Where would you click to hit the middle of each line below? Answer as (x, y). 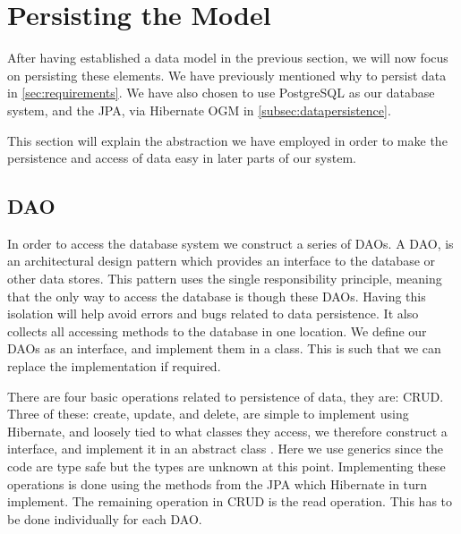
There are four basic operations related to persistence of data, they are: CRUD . (226, 396)
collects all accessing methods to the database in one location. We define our (217, 331)
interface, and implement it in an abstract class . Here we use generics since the (226, 449)
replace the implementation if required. (114, 366)
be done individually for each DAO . (105, 518)
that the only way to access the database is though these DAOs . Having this (217, 296)
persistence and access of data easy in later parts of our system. (182, 158)
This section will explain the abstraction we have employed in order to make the (227, 140)
